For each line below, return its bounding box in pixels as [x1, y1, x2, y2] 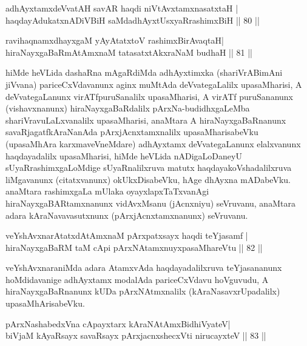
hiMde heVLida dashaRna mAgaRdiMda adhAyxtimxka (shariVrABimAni [5, 66, 283, 79]
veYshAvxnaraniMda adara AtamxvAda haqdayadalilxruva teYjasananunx [5, 261, 282, 274]
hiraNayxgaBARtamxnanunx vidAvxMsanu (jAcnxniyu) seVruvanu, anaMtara [5, 196, 295, 209]
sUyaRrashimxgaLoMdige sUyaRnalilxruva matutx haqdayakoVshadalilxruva [5, 161, 292, 174]
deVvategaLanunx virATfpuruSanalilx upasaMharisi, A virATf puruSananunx [5, 90, 293, 102]
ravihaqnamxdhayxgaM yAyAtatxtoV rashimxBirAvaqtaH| [5, 34, 224, 47]
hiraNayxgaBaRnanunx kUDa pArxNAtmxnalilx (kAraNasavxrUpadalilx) [5, 285, 280, 298]
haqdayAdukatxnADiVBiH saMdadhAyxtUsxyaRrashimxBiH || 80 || [5, 13, 260, 26]
